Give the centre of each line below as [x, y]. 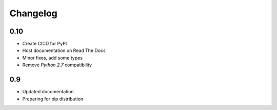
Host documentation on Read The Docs [64, 50]
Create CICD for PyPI [45, 44]
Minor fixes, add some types [53, 58]
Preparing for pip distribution [53, 99]
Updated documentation [48, 92]
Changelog [33, 13]
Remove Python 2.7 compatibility [57, 65]
